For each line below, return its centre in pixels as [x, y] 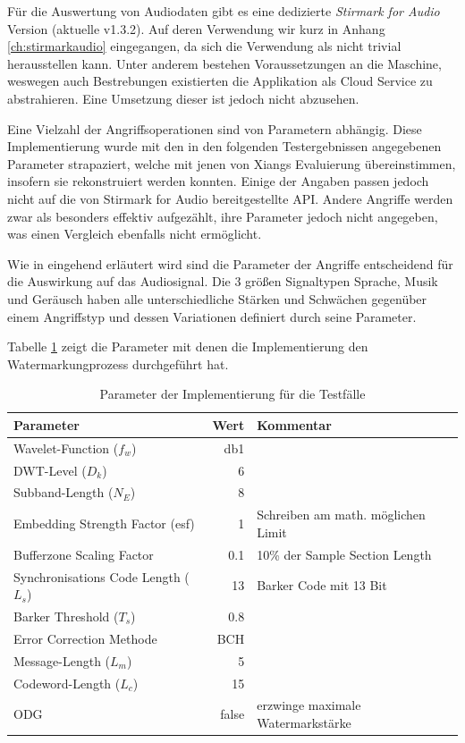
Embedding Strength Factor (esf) [104, 523]
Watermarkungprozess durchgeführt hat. [118, 363]
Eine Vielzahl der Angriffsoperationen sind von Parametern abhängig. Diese [215, 128]
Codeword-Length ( [67, 683]
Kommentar [294, 424]
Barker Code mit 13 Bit [322, 585]
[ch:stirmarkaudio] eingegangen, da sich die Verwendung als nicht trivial [204, 46]
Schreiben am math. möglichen [341, 515]
